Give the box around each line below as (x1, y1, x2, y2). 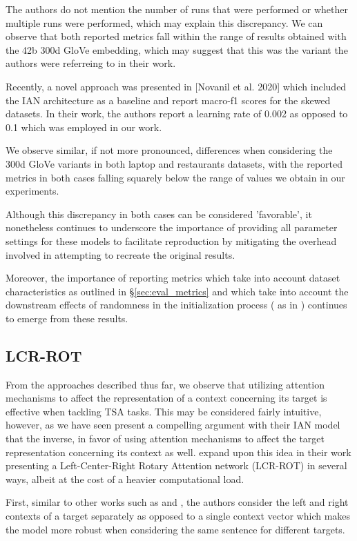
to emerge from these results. (6, 311, 128, 325)
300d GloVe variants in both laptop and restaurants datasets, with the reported (6, 156, 342, 170)
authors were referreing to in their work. (6, 56, 176, 70)
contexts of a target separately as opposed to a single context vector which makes (6, 509, 351, 523)
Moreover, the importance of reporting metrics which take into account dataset (6, 270, 340, 285)
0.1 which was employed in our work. (6, 119, 162, 134)
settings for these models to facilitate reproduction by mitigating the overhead (6, 233, 337, 248)
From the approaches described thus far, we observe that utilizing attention (6, 377, 325, 391)
